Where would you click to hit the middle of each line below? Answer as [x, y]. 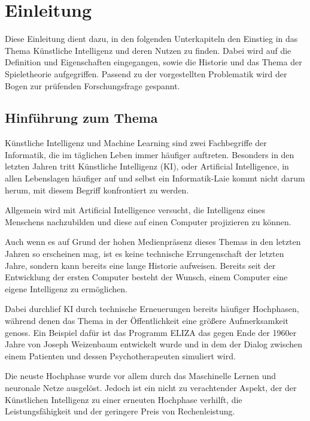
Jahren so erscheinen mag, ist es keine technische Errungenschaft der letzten [145, 254]
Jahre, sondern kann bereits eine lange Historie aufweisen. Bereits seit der [140, 265]
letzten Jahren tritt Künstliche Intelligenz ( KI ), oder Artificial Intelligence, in [147, 166]
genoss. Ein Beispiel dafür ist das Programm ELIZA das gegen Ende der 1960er [151, 332]
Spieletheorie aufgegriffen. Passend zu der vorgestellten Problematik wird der [146, 73]
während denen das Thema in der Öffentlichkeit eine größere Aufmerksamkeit [147, 321]
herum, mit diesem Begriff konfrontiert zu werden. [97, 190]
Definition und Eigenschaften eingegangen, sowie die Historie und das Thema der [154, 62]
